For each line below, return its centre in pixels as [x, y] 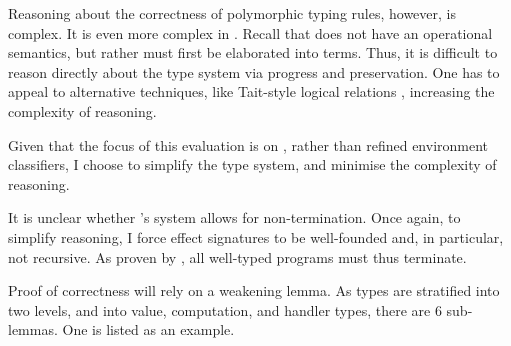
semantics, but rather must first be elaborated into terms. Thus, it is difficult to [253, 52]
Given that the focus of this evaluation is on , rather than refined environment [248, 144]
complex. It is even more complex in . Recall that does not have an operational [250, 32]
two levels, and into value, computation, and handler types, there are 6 [225, 309]
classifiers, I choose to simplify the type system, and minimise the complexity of [252, 164]
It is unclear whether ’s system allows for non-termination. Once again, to [234, 217]
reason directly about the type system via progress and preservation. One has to [254, 71]
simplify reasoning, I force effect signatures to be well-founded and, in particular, [256, 236]
